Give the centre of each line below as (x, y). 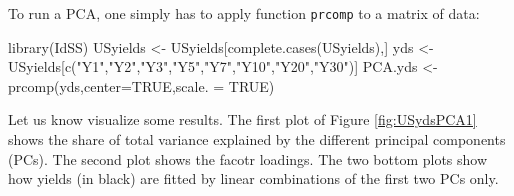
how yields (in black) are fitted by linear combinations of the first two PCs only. (253, 178)
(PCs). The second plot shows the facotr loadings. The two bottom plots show (248, 158)
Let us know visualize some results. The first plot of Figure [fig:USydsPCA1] (242, 119)
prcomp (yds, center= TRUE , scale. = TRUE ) (141, 85)
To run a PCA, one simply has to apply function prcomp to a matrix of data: (244, 13)
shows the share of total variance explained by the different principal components (257, 139)
